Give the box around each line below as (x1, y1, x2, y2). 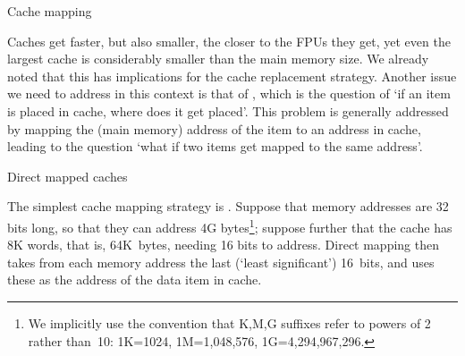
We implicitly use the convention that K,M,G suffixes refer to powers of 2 (28, 313, 431, 332)
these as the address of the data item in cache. (7, 270, 262, 289)
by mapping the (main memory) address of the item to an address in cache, (7, 119, 421, 138)
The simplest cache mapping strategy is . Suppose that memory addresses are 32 (7, 197, 449, 216)
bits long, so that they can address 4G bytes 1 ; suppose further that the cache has (7, 215, 452, 236)
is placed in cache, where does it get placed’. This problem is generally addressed (7, 101, 449, 120)
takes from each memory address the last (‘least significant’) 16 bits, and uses (7, 252, 435, 271)
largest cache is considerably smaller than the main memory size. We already (7, 49, 429, 68)
